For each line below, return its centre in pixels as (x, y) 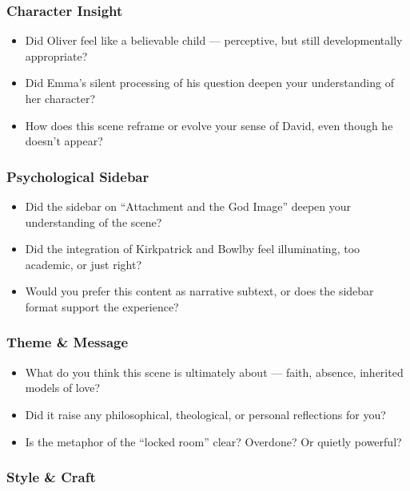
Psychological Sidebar (78, 176)
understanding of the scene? (94, 222)
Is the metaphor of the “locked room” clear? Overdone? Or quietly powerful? (213, 441)
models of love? (63, 388)
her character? (60, 98)
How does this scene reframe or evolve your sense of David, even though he (209, 125)
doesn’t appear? (64, 141)
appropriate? (56, 55)
